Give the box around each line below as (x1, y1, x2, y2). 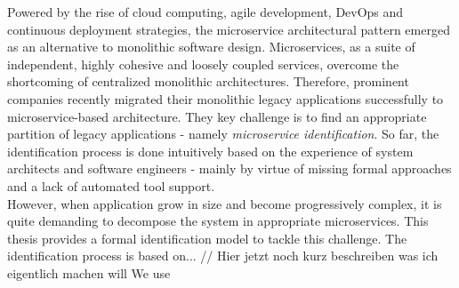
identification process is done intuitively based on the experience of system (7, 141, 414, 160)
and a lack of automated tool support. (7, 176, 215, 195)
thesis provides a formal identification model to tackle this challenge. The (7, 228, 407, 247)
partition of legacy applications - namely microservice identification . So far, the (7, 124, 439, 143)
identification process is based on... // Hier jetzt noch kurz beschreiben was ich (7, 246, 439, 265)
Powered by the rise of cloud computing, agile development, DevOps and (7, 3, 404, 20)
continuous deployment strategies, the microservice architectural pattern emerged (7, 20, 450, 38)
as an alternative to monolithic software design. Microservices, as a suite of (7, 37, 415, 56)
